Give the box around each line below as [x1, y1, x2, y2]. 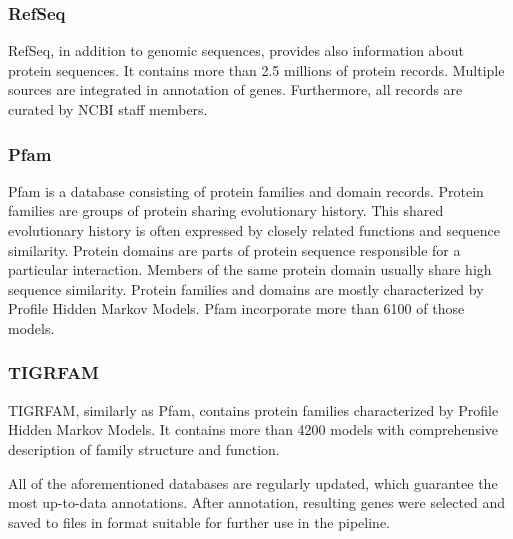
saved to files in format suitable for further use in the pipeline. [8, 511, 390, 532]
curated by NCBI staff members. [8, 99, 208, 119]
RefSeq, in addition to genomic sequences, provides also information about [8, 40, 464, 61]
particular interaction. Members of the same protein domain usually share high [8, 259, 492, 280]
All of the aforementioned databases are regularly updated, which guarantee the [8, 472, 498, 493]
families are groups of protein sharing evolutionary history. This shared [8, 200, 444, 221]
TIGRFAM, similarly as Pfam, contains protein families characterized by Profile [8, 399, 499, 420]
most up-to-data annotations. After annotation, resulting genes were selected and [8, 492, 506, 513]
